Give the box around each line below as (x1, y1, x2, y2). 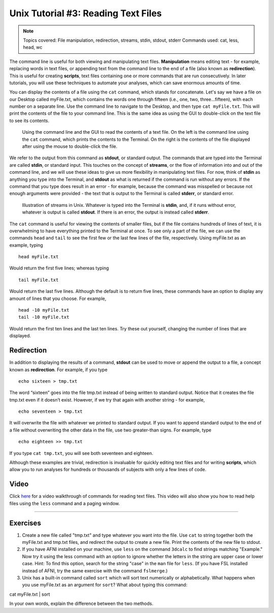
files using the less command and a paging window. (9, 500, 120, 506)
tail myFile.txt (18, 277, 59, 283)
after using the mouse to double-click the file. (22, 143, 118, 149)
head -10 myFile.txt (18, 308, 70, 313)
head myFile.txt (18, 254, 59, 260)
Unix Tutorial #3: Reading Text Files (9, 8, 162, 19)
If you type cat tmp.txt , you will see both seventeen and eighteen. (9, 450, 153, 456)
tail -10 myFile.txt (18, 314, 70, 320)
